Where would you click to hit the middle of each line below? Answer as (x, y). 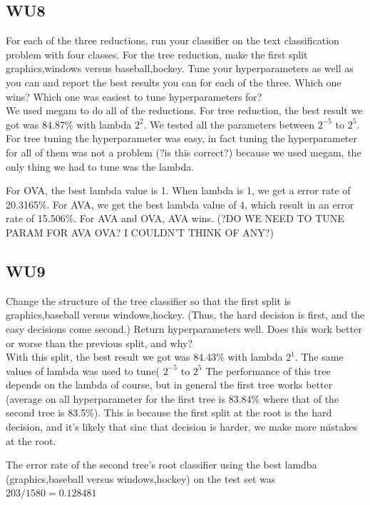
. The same (319, 357)
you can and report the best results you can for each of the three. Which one (174, 82)
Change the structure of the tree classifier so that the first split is (149, 300)
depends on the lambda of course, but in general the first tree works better (169, 385)
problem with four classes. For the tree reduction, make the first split (157, 54)
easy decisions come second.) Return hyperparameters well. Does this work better (184, 328)
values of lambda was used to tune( (83, 370)
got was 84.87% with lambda (69, 124)
